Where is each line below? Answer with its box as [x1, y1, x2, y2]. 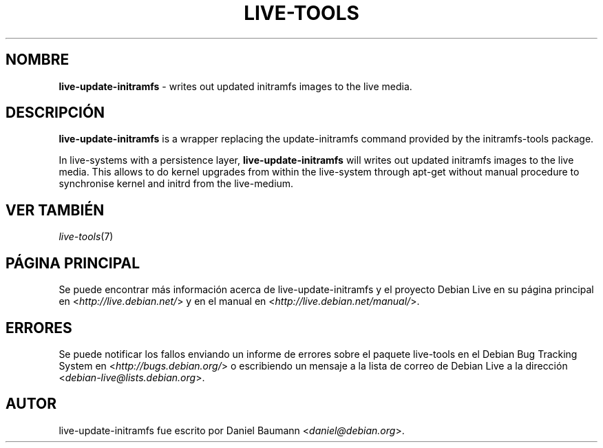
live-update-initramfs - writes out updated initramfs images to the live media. [59, 80, 412, 92]
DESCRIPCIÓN [6, 104, 105, 122]
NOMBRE [6, 51, 70, 69]
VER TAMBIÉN [6, 201, 105, 219]
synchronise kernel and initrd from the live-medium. [59, 178, 294, 190]
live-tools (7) [59, 231, 114, 243]
